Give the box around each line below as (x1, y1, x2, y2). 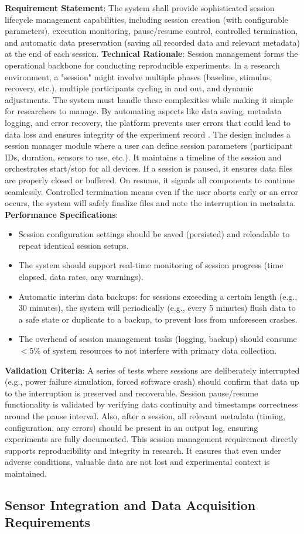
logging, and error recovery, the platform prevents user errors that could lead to (5, 116, 291, 128)
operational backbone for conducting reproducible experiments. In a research (5, 59, 280, 71)
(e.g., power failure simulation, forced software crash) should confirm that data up (5, 375, 299, 388)
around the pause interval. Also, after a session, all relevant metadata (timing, (5, 410, 285, 422)
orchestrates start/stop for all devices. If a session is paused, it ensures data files (5, 162, 293, 174)
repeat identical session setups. (18, 239, 129, 251)
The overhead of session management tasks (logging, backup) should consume (18, 333, 297, 345)
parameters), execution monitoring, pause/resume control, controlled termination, (5, 25, 298, 37)
